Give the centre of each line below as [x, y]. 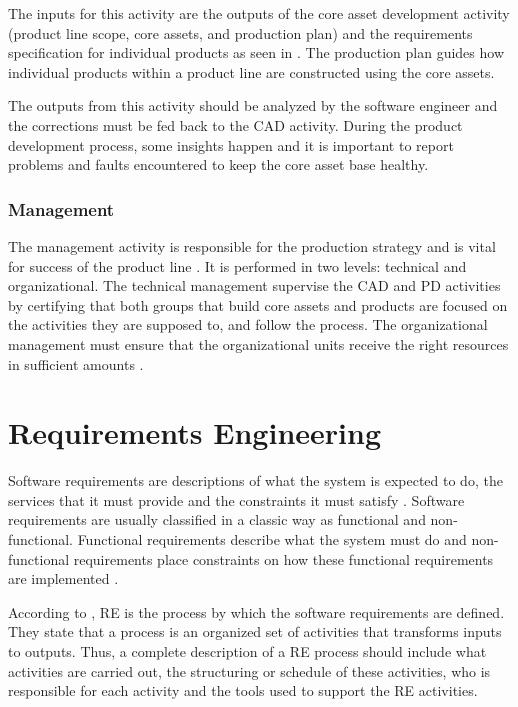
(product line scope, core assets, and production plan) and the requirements [240, 32]
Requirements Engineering [194, 432]
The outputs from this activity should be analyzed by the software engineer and [253, 105]
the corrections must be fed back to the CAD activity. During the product [235, 124]
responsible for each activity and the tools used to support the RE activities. [243, 690]
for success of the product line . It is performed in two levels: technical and [237, 265]
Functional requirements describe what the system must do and [272, 539]
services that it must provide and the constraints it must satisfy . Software [236, 499]
